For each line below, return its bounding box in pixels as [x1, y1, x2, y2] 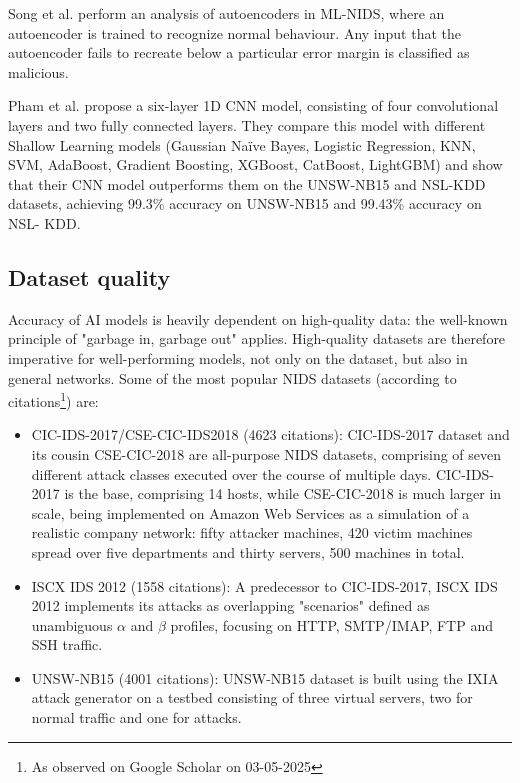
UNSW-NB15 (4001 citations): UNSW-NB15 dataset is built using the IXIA [31, 667, 499, 688]
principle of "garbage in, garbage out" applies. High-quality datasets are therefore [8, 328, 506, 349]
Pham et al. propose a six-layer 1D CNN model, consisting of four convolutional [8, 95, 499, 116]
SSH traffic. [31, 634, 103, 655]
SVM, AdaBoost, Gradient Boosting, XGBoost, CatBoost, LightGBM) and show [8, 154, 503, 175]
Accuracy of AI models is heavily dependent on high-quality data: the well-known [8, 308, 508, 329]
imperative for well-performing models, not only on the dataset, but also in [8, 347, 468, 368]
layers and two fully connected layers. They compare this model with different [8, 114, 486, 135]
